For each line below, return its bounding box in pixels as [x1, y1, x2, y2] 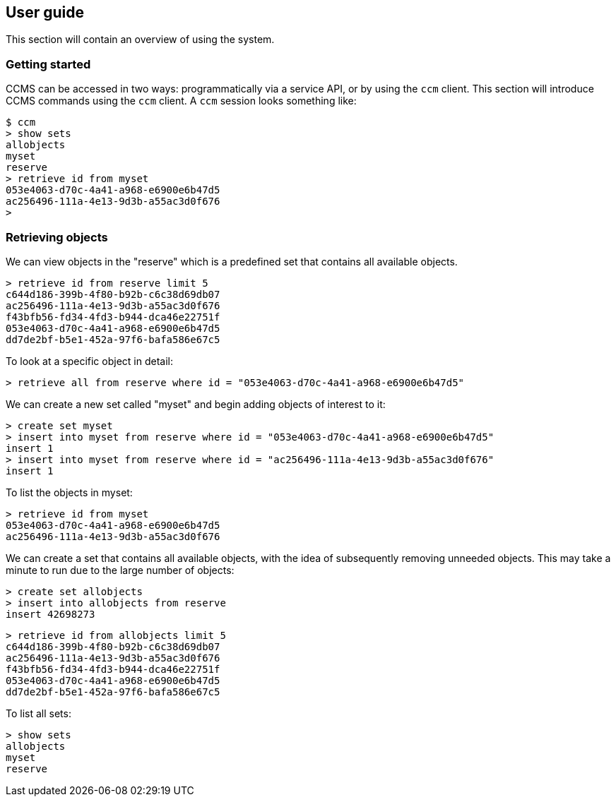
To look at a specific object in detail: [6, 354, 173, 367]
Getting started [6, 56, 91, 71]
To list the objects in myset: [6, 486, 133, 498]
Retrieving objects [6, 229, 108, 244]
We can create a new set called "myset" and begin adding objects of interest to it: [6, 397, 386, 410]
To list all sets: [6, 707, 71, 719]
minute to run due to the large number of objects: [6, 563, 235, 576]
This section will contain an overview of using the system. [6, 33, 275, 46]
